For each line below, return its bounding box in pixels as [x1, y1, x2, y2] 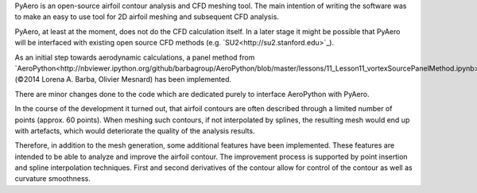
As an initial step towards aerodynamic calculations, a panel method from [14, 52, 255, 62]
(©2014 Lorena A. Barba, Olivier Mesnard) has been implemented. [14, 75, 232, 84]
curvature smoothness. [14, 174, 91, 183]
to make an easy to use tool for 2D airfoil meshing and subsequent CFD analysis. [14, 12, 280, 21]
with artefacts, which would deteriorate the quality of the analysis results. [14, 125, 255, 135]
